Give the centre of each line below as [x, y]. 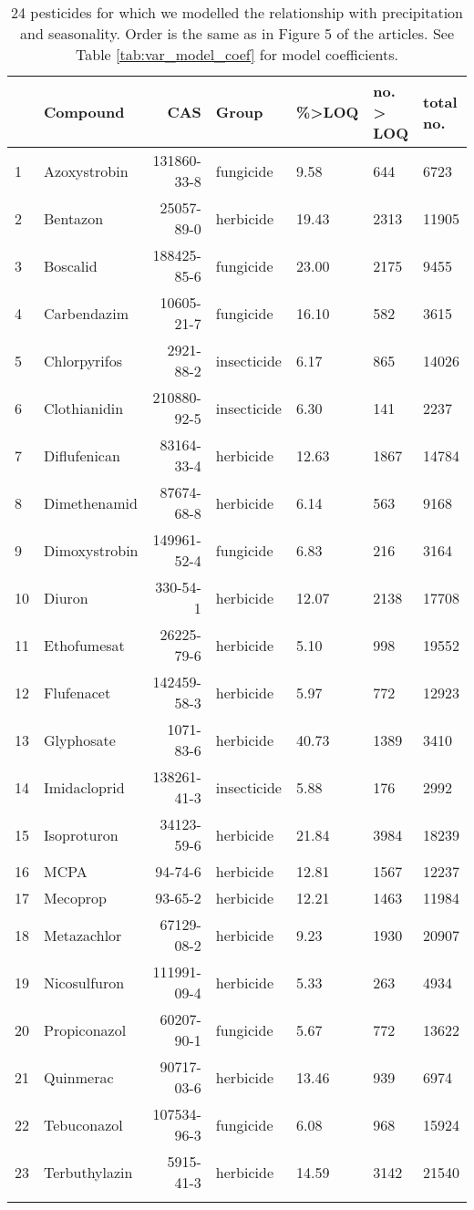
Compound [84, 112]
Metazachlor [83, 935]
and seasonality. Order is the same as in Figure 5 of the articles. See [237, 33]
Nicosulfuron [84, 982]
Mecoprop [75, 898]
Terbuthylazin [88, 1172]
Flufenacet [77, 692]
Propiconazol [85, 1029]
